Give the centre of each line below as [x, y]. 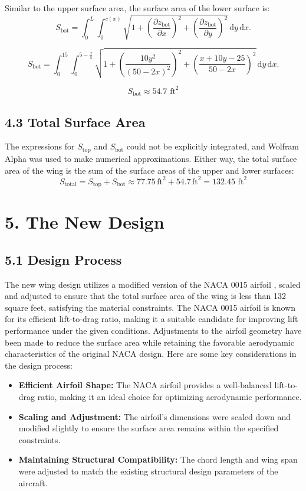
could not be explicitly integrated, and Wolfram [213, 146]
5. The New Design [85, 222]
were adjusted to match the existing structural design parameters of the [148, 471]
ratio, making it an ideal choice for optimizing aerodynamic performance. [170, 396]
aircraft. [33, 482]
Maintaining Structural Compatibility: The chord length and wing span [158, 459]
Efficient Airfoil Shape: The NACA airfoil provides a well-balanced [145, 385]
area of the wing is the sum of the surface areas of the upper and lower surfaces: [149, 170]
